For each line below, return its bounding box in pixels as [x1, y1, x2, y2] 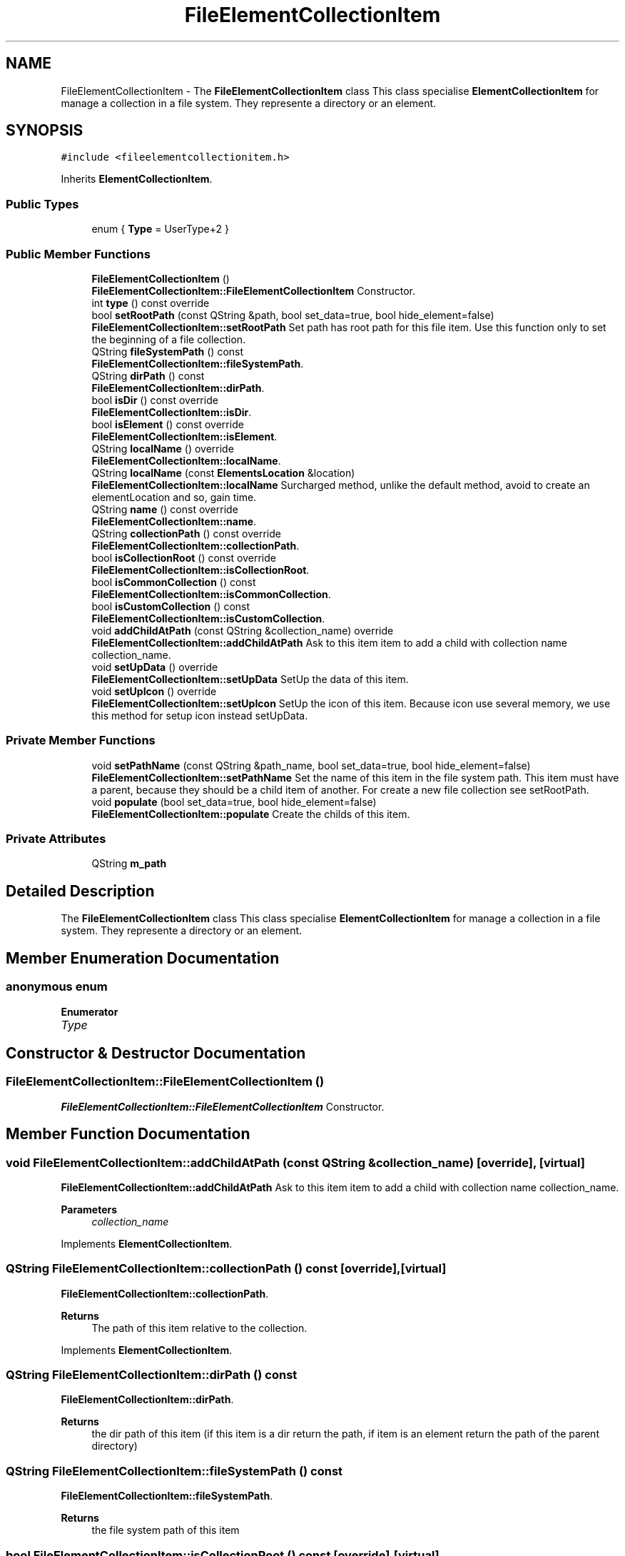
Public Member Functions [6, 246, 151, 261]
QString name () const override [91, 502, 238, 515]
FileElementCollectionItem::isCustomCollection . [91, 612, 325, 625]
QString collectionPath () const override [91, 527, 281, 540]
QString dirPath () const [91, 369, 205, 382]
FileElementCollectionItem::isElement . [91, 430, 278, 443]
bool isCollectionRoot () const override [91, 551, 276, 564]
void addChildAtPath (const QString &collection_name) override [91, 624, 394, 637]
